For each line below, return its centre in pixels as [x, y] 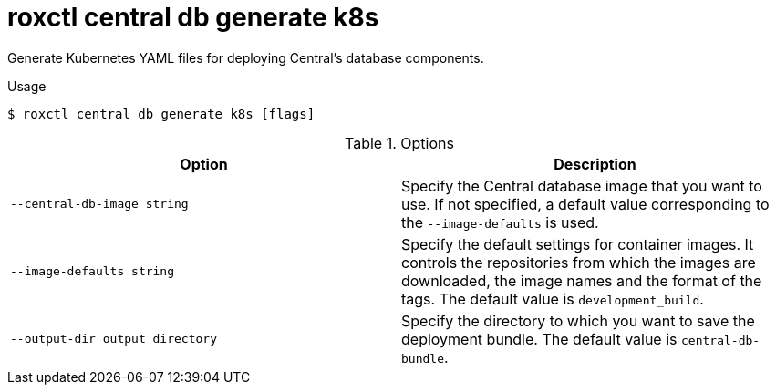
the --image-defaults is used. [500, 222]
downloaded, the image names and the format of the [582, 280]
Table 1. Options [399, 143]
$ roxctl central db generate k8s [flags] [161, 113]
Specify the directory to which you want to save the [578, 320]
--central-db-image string [99, 204]
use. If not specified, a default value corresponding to [585, 204]
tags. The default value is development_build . [553, 299]
